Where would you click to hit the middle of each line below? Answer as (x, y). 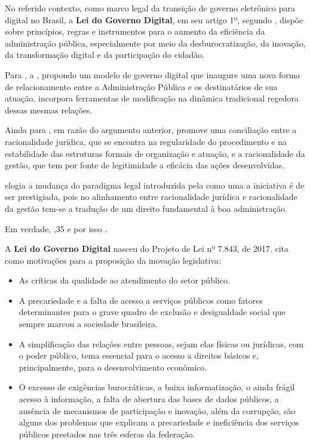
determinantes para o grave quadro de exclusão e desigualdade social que (152, 312)
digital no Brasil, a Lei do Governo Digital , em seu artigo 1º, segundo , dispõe (154, 19)
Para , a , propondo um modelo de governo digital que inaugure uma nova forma (153, 74)
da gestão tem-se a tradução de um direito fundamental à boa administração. (146, 208)
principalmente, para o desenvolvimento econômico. (113, 367)
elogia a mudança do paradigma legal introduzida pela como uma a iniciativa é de (155, 185)
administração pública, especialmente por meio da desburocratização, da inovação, (155, 43)
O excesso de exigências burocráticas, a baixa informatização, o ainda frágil (157, 387)
